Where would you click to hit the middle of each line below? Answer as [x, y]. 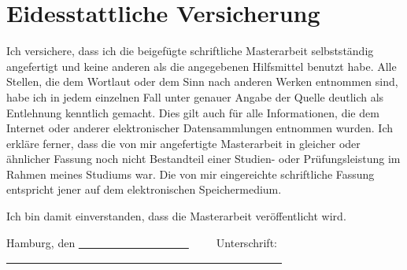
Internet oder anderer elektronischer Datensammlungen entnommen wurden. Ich [200, 128]
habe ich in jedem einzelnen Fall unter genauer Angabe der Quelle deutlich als [195, 96]
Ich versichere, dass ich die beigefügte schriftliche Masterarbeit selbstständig [190, 51]
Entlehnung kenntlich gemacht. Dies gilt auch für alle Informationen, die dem [193, 112]
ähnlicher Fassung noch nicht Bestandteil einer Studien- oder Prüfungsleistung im [203, 159]
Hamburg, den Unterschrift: [142, 242]
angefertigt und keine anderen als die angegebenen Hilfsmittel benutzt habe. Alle [202, 66]
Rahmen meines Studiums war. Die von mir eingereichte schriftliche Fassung [191, 174]
